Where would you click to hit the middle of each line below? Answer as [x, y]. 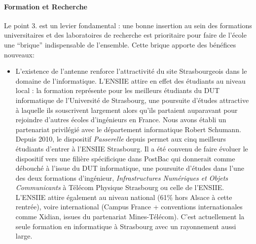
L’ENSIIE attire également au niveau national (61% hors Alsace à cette [124, 197]
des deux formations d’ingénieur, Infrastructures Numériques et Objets [122, 177]
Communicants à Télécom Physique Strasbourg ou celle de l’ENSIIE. [120, 187]
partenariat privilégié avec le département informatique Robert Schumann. [128, 129]
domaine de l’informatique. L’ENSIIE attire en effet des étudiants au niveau [130, 80]
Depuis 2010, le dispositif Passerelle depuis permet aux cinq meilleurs [121, 139]
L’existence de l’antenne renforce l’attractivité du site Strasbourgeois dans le [131, 71]
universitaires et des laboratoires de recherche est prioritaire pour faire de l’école [125, 35]
